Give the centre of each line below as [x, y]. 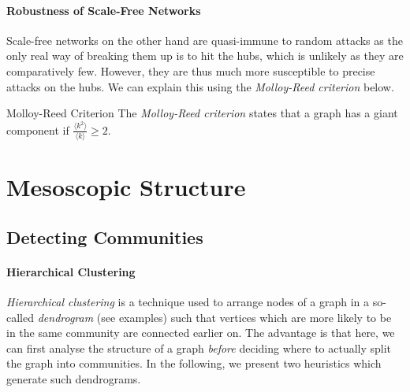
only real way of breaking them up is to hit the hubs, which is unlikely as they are [205, 55]
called [20, 317]
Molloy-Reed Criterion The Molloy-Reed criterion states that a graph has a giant [202, 113]
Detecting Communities [105, 237]
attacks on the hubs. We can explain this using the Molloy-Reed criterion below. [200, 86]
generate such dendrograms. [74, 378]
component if [38, 129]
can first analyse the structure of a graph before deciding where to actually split [199, 348]
